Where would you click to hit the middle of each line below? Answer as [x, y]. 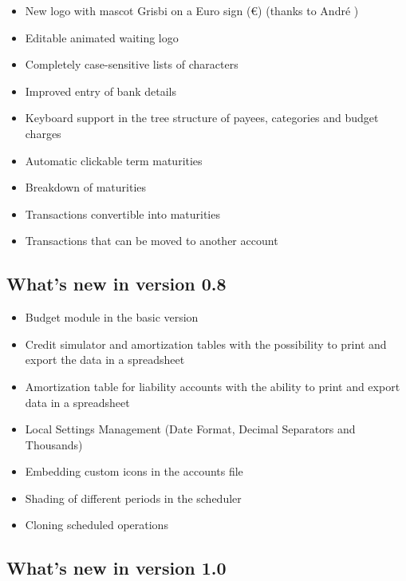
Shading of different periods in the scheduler [133, 498]
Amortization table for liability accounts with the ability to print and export [213, 386]
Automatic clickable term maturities [114, 160]
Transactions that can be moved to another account [152, 241]
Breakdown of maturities [86, 187]
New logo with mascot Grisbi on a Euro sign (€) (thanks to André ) [192, 10]
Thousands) [54, 444]
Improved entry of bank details [101, 91]
